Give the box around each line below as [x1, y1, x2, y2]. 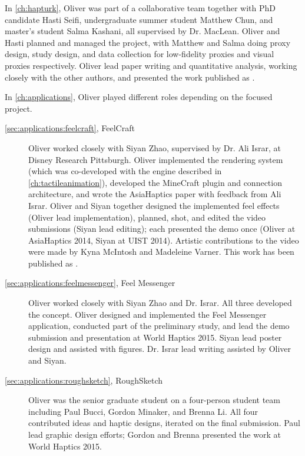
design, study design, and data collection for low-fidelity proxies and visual [5, 48, 274, 60]
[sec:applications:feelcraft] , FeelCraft [5, 122, 135, 134]
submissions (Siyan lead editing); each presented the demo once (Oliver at [28, 222, 296, 235]
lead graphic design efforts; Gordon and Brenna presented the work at [28, 428, 281, 440]
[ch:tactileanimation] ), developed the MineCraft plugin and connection [28, 176, 282, 188]
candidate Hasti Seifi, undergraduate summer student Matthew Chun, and [5, 13, 273, 25]
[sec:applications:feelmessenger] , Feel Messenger [5, 277, 175, 289]
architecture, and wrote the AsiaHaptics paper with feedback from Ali [28, 188, 281, 200]
